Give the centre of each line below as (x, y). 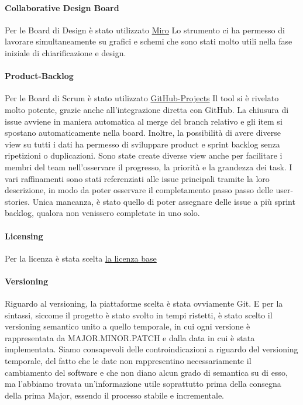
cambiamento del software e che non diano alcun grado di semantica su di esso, (146, 372)
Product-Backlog (39, 76)
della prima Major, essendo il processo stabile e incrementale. (115, 395)
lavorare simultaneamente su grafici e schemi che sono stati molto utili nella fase (149, 41)
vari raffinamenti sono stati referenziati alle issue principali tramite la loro (137, 178)
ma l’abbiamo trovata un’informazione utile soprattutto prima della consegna (143, 384)
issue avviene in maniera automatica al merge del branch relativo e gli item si (144, 121)
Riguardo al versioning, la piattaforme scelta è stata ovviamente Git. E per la (144, 303)
